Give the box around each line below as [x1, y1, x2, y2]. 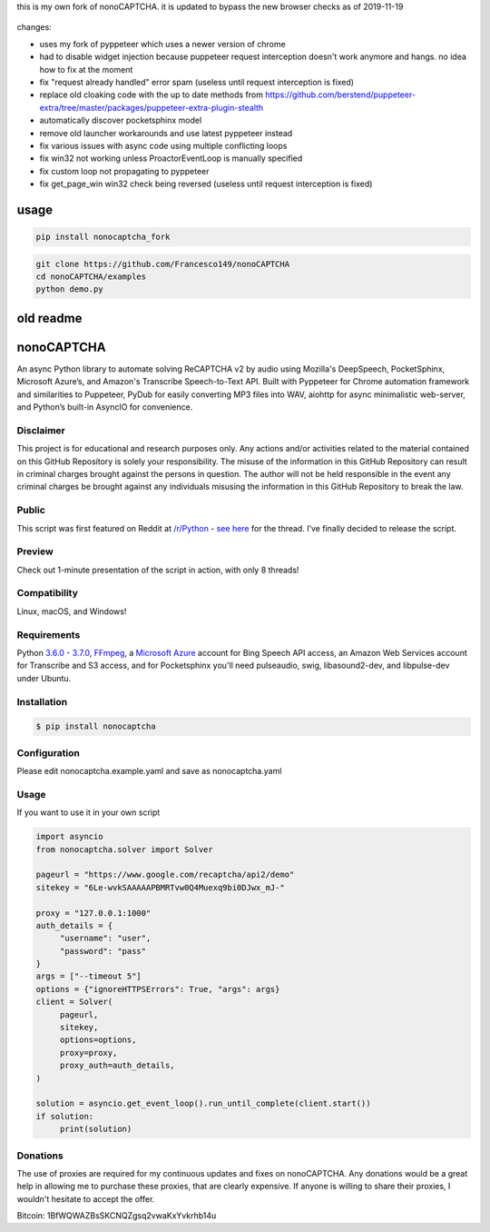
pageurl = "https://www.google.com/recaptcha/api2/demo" [35, 869, 295, 880]
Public [16, 504, 45, 517]
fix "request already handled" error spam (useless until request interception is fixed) [39, 76, 354, 87]
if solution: [35, 1111, 94, 1121]
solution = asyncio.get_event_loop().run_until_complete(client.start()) [35, 1098, 371, 1108]
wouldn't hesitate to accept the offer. [16, 1193, 155, 1204]
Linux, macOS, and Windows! [16, 605, 127, 617]
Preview [16, 545, 54, 558]
